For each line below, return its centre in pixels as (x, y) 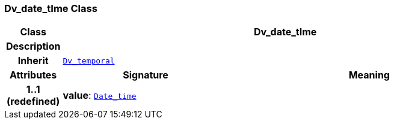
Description (33, 46)
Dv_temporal (89, 61)
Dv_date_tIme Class (51, 8)
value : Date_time (100, 96)
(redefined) (33, 102)
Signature (146, 75)
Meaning (369, 75)
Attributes (33, 75)
